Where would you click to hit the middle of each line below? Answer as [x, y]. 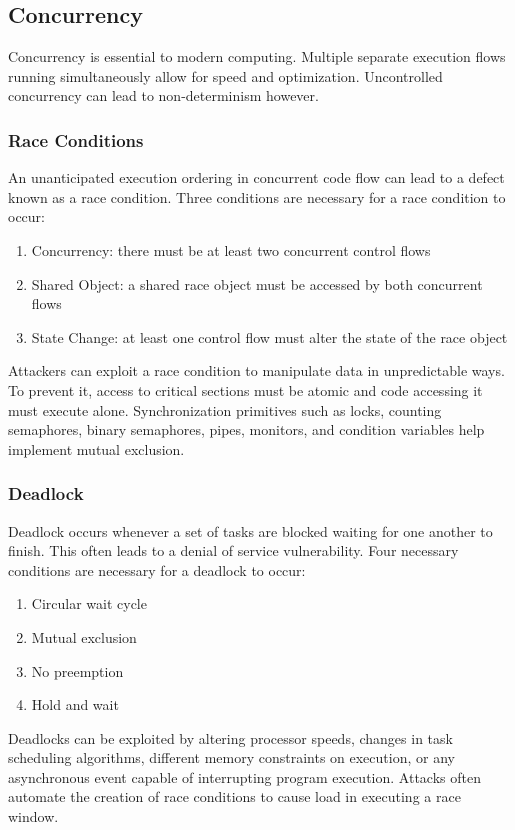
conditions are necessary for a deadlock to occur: [157, 569]
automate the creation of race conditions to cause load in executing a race [234, 796]
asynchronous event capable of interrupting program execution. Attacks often [244, 776]
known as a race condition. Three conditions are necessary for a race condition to [257, 196]
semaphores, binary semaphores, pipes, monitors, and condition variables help [246, 429]
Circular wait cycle [89, 603]
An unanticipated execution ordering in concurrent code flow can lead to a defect [256, 177]
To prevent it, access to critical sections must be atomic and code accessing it [245, 389]
